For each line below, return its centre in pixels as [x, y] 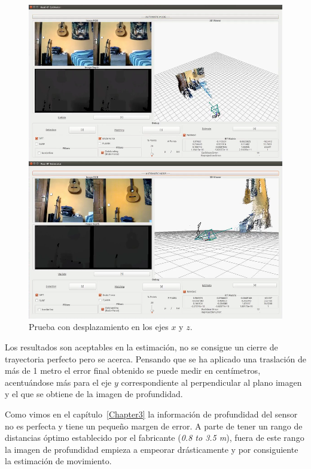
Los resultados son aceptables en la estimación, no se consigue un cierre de [141, 347]
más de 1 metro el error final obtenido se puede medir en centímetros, [133, 370]
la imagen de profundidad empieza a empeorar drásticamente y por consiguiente [152, 449]
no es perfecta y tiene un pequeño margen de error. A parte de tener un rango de [154, 426]
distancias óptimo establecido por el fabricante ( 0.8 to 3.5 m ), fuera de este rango [155, 438]
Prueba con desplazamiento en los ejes [99, 327]
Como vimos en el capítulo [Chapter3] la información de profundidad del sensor [151, 414]
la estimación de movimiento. [58, 461]
